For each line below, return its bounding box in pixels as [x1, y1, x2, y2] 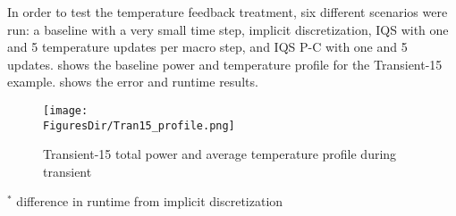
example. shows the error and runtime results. [7, 72, 258, 91]
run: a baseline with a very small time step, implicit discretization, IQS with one [7, 20, 449, 38]
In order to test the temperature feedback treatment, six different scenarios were [7, 3, 448, 21]
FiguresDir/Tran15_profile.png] [43, 119, 235, 132]
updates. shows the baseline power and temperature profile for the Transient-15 [7, 54, 443, 73]
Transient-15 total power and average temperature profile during [43, 145, 397, 163]
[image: [43, 104, 89, 117]
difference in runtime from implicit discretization [16, 192, 283, 211]
